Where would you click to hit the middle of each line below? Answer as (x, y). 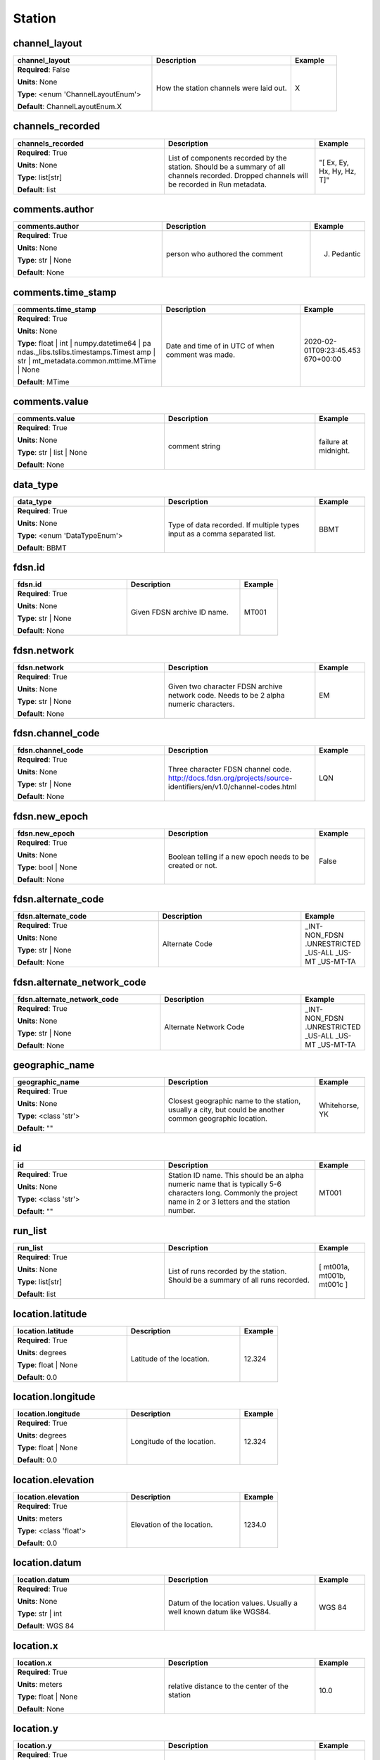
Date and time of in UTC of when (220, 346)
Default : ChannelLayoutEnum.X (70, 107)
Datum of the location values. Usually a (233, 1603)
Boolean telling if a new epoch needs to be (239, 857)
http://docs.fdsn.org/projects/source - (230, 778)
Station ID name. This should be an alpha (236, 1175)
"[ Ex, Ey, (334, 162)
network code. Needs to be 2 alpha (226, 695)
